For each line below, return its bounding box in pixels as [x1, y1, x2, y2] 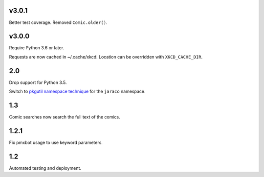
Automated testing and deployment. [9, 165, 82, 171]
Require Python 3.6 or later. [9, 45, 65, 51]
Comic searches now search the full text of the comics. [9, 114, 120, 120]
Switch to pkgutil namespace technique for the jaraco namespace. [9, 88, 146, 95]
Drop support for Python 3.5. [9, 79, 67, 85]
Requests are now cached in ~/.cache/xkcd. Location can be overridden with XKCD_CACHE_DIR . [9, 54, 203, 59]
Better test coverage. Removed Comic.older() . [9, 20, 108, 25]
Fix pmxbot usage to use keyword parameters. [9, 139, 103, 145]
